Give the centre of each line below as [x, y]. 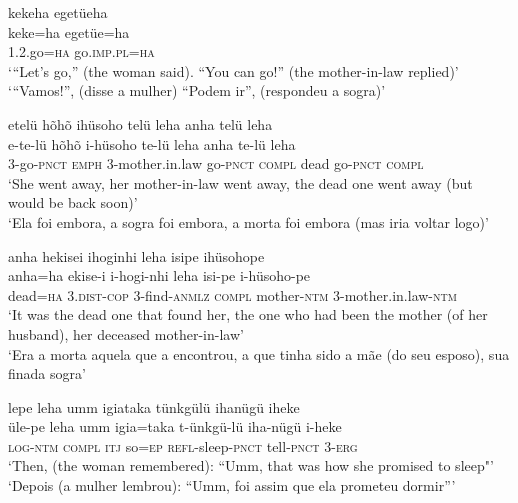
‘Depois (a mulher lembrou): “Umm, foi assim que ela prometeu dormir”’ [232, 485]
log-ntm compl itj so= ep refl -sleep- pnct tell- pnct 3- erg [183, 445]
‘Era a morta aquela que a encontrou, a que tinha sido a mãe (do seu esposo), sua [259, 353]
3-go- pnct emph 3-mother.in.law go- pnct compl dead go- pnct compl [216, 163]
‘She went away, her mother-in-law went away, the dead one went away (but [240, 182]
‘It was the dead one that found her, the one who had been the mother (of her [248, 314]
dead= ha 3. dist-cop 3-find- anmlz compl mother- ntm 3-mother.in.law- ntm [232, 294]
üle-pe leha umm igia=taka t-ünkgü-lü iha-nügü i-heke [175, 426]
